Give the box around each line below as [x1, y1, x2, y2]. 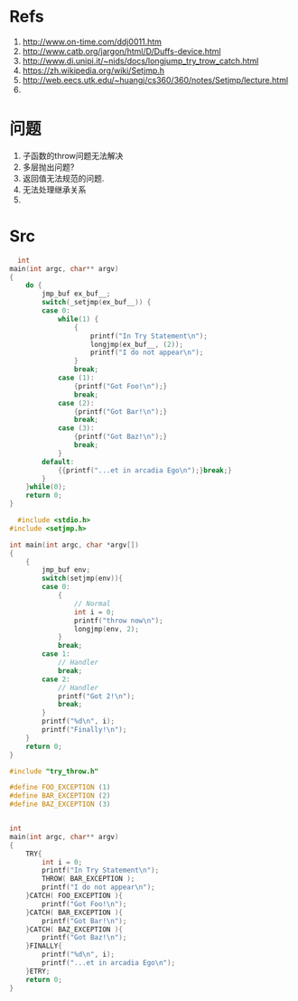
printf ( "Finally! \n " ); [42, 725, 127, 734]
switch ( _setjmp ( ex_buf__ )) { [42, 298, 152, 307]
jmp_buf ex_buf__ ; [42, 289, 111, 299]
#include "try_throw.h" [9, 766, 99, 776]
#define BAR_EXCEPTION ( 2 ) [9, 791, 111, 800]
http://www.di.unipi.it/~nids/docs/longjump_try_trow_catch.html [22, 55, 259, 66]
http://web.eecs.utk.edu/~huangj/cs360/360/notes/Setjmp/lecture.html [22, 74, 289, 85]
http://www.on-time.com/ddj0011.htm [22, 36, 163, 47]
